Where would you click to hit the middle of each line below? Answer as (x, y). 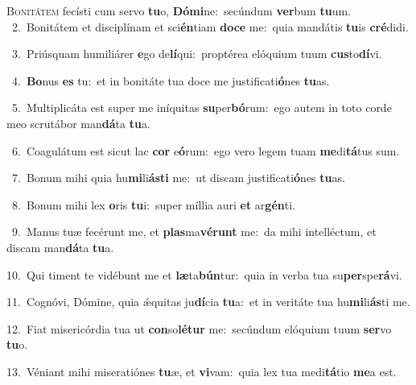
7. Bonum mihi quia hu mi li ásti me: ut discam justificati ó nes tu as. (178, 178)
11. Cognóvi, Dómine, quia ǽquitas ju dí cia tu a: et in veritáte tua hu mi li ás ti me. (208, 302)
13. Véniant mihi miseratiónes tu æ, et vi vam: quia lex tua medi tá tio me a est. (202, 371)
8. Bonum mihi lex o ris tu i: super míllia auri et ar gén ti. (153, 204)
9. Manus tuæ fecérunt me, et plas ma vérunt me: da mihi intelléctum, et (194, 232)
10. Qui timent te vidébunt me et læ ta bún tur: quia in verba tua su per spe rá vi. (204, 274)
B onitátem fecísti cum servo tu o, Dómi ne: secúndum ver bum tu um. (179, 10)
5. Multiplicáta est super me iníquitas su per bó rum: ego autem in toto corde (202, 108)
